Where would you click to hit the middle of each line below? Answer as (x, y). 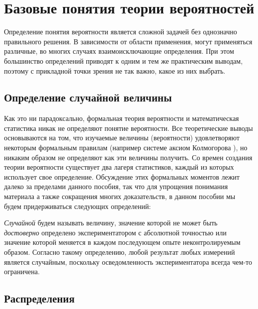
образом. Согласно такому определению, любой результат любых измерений (120, 252)
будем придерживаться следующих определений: (78, 206)
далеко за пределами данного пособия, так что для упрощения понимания (116, 186)
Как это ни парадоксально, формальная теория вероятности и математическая (122, 118)
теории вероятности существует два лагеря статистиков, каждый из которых (119, 167)
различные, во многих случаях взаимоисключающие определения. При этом (119, 51)
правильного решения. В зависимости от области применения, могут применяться (128, 41)
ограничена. (22, 271)
